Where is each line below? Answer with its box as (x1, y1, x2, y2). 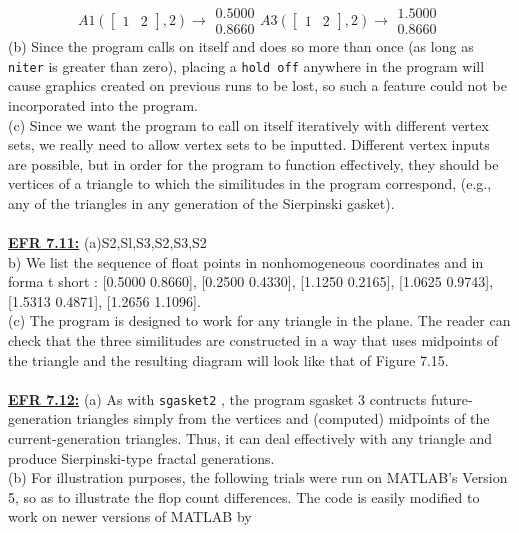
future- (430, 388, 473, 409)
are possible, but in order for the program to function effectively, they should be (8, 153, 499, 174)
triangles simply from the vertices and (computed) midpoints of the (76, 408, 490, 429)
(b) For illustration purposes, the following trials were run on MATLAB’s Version (8, 467, 508, 488)
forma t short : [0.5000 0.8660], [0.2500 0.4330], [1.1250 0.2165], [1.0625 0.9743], (8, 271, 494, 292)
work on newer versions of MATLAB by (8, 506, 252, 527)
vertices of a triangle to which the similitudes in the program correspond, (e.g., (8, 173, 492, 194)
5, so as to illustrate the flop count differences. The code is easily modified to (8, 486, 480, 507)
